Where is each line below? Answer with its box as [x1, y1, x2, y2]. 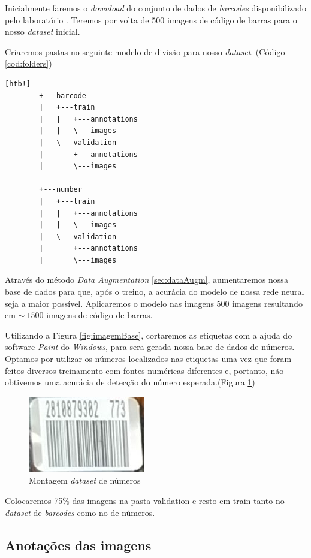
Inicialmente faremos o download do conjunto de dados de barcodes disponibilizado [5, 2, 307, 14]
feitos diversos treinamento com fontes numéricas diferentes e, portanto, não [5, 364, 284, 376]
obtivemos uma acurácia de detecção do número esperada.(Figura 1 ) [5, 376, 255, 388]
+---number [39, 185, 82, 194]
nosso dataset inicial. [5, 25, 80, 38]
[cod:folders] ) [5, 57, 52, 70]
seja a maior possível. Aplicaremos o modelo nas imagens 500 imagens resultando [5, 297, 303, 309]
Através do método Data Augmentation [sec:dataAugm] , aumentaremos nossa [5, 273, 288, 286]
